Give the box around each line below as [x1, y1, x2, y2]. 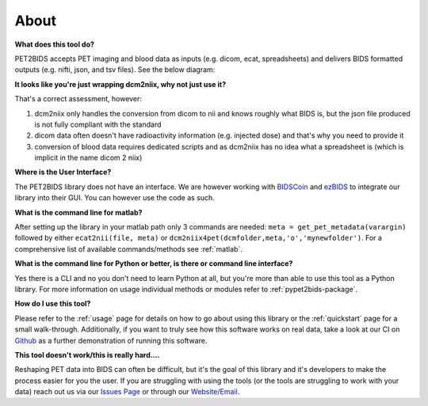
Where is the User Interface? [14, 167, 112, 177]
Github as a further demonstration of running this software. [14, 336, 208, 345]
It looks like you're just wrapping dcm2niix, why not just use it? [14, 79, 227, 89]
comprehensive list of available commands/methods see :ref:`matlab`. [14, 244, 243, 253]
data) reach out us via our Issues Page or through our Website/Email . [14, 387, 240, 397]
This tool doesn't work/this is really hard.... [14, 350, 160, 359]
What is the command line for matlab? [14, 207, 143, 217]
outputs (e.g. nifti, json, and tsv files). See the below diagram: [14, 65, 216, 74]
